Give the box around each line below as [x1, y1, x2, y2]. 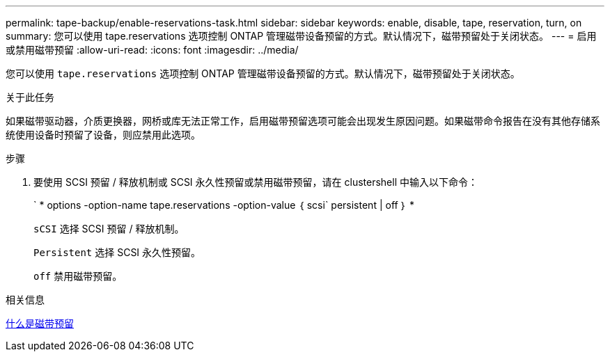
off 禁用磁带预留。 [33, 270, 123, 282]
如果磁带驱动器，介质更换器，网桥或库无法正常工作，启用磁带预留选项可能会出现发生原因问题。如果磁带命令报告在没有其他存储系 [6, 115, 600, 127]
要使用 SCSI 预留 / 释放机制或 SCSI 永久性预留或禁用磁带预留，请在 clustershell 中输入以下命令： [33, 176, 478, 188]
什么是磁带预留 [6, 317, 74, 329]
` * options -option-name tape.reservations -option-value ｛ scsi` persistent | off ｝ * [33, 199, 414, 211]
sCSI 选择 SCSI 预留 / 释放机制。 [33, 223, 185, 235]
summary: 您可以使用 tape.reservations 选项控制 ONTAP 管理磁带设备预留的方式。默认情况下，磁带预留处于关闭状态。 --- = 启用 [6, 30, 597, 42]
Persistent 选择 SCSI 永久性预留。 [33, 246, 201, 258]
